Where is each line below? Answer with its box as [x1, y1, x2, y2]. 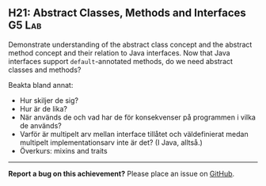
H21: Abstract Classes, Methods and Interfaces [8, 6, 247, 20]
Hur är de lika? [19, 104, 67, 113]
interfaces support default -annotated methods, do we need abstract [8, 56, 234, 66]
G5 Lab [8, 19, 42, 32]
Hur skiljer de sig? [19, 95, 79, 105]
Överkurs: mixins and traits [19, 146, 108, 155]
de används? [19, 120, 62, 130]
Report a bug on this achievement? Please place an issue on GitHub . [8, 169, 235, 178]
